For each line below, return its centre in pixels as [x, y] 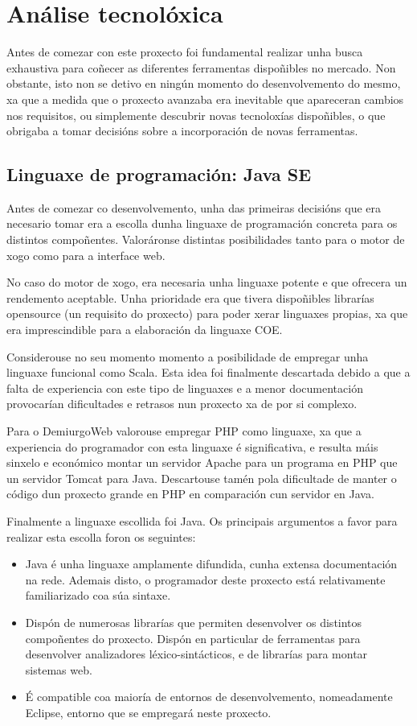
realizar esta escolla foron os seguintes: [101, 536]
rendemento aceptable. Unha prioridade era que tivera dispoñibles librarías [190, 297]
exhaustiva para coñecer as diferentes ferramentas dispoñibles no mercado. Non [201, 67]
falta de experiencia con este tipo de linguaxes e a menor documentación [185, 388]
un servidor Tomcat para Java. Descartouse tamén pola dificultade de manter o [202, 478]
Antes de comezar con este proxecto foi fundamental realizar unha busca [185, 52]
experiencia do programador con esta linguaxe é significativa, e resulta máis [192, 446]
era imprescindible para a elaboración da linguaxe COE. [145, 330]
